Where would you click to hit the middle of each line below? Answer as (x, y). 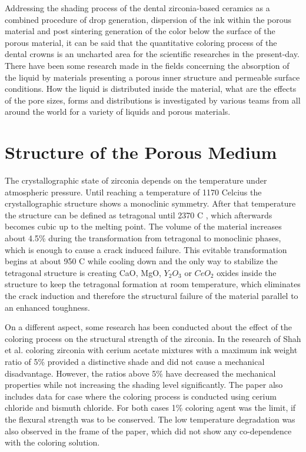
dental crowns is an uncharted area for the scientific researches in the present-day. (152, 54)
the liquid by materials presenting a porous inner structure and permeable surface (152, 77)
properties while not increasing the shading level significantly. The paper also (144, 385)
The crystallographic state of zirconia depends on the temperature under (136, 180)
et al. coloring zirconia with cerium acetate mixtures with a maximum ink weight (151, 350)
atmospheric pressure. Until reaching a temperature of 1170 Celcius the (133, 192)
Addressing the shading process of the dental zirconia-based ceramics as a (137, 8)
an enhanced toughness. (47, 307)
